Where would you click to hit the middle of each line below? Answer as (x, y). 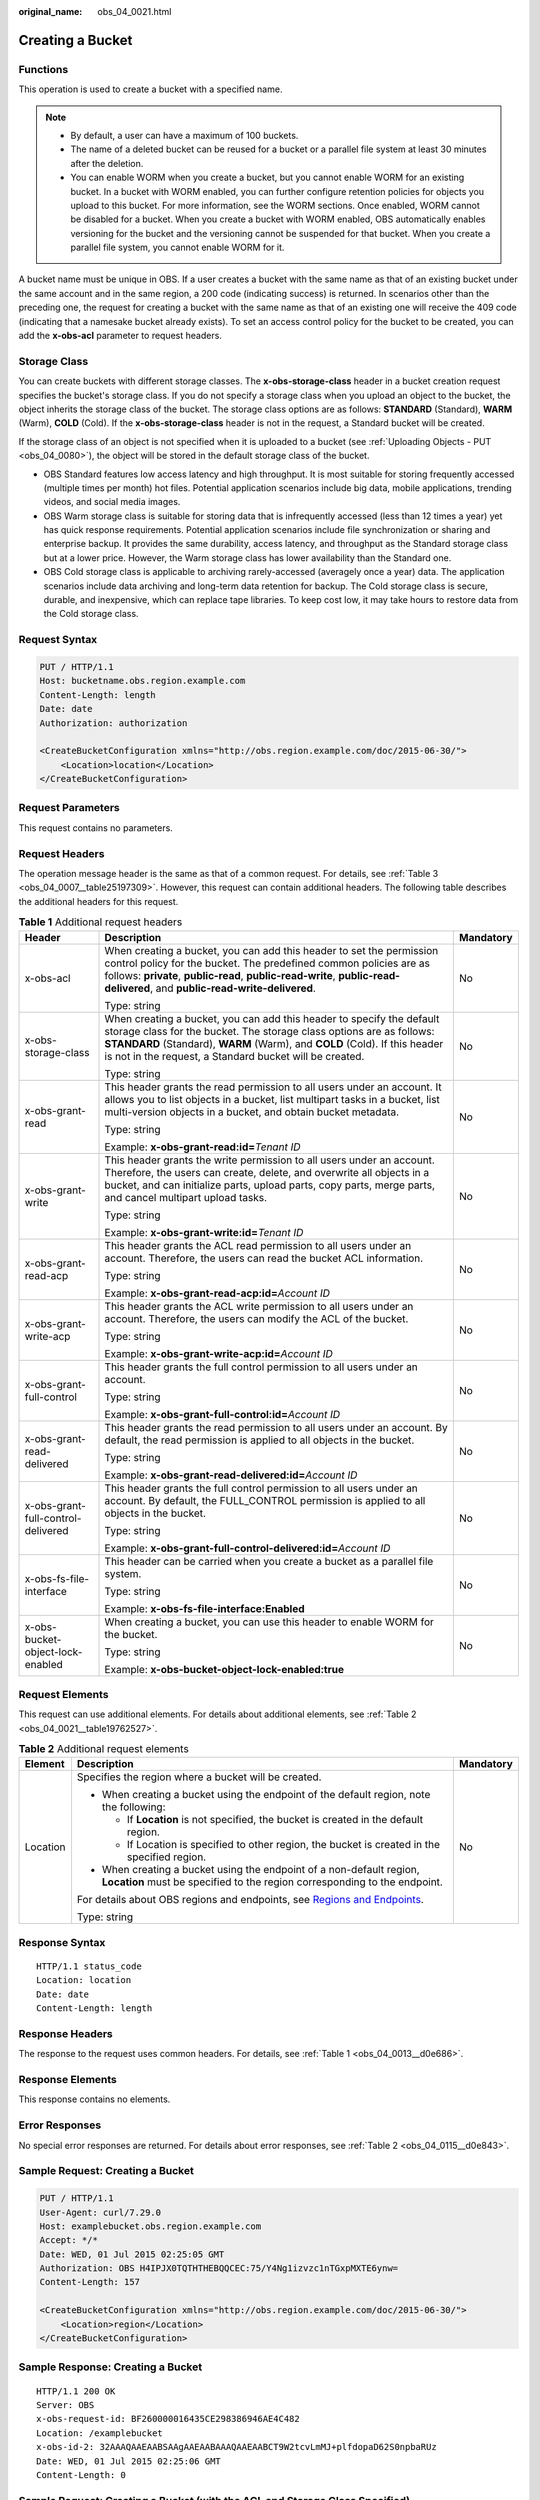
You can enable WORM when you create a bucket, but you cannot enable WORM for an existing (267, 177)
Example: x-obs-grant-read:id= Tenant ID (202, 1147)
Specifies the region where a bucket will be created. (199, 1777)
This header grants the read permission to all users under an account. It (273, 1087)
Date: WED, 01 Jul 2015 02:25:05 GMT (132, 2254)
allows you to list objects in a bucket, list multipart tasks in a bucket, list (272, 1099)
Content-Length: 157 (89, 2282)
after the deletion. (107, 163)
